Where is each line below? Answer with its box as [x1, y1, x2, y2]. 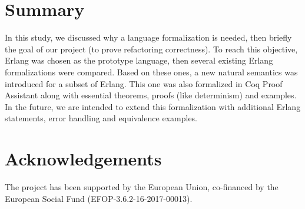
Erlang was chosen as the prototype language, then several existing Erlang [5, 54, 273, 67]
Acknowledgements [5, 147, 162, 171]
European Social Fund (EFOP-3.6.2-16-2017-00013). [5, 192, 193, 204]
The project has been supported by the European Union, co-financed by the [5, 181, 279, 193]
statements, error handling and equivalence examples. [5, 112, 198, 124]
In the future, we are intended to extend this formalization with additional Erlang [5, 100, 301, 112]
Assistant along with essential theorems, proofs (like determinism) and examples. [5, 89, 297, 101]
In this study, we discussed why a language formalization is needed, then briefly [5, 31, 292, 44]
